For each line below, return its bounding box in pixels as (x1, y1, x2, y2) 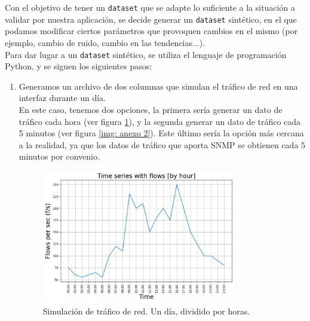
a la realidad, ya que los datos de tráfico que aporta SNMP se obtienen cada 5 (19, 138, 306, 151)
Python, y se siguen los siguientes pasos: (5, 60, 152, 72)
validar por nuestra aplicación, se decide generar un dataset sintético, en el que (5, 13, 297, 25)
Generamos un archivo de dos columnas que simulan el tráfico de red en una (19, 80, 298, 92)
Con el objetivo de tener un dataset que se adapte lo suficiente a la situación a (5, 1, 295, 13)
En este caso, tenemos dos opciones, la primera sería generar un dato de (19, 103, 283, 115)
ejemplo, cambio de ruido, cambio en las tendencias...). (5, 36, 205, 48)
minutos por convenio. (19, 150, 100, 163)
